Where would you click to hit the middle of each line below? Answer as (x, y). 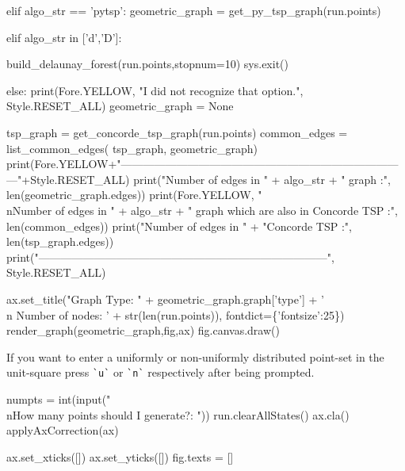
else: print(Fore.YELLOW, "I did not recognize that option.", (155, 90)
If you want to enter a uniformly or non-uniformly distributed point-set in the (195, 356)
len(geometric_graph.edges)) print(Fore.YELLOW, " (134, 195)
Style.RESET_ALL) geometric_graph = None (120, 106)
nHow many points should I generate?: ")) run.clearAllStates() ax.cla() (178, 414)
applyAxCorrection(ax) (63, 430)
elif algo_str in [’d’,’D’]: (64, 37)
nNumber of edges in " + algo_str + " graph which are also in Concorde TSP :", (202, 210)
